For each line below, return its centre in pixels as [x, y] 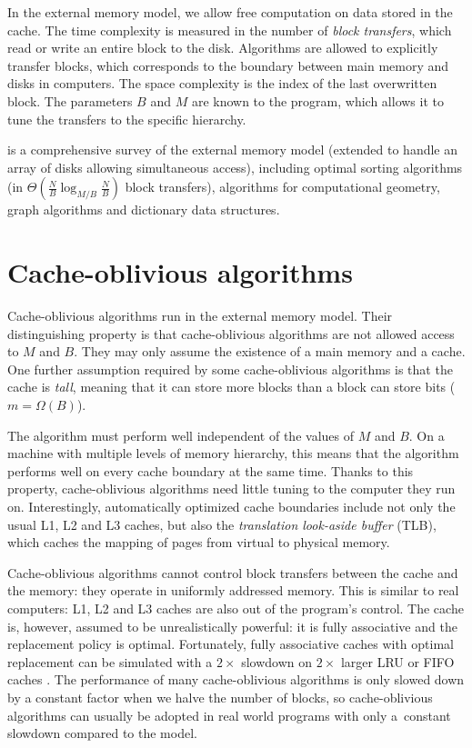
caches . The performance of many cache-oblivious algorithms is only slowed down [236, 679]
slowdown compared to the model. [102, 733]
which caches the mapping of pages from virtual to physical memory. [199, 542]
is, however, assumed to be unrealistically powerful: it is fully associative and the [232, 626]
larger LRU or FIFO [397, 661]
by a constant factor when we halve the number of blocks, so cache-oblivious [220, 697]
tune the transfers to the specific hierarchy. [127, 119]
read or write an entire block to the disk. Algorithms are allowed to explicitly [223, 48]
